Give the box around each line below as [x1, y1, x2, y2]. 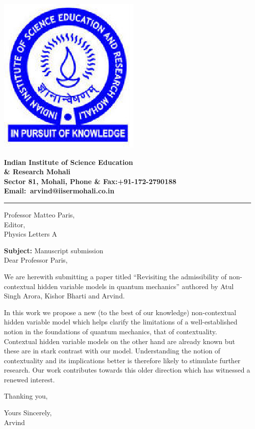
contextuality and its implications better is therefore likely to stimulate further [4, 355, 241, 365]
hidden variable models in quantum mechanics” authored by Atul [37, 281, 234, 291]
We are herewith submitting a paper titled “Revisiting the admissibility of [4, 271, 227, 281]
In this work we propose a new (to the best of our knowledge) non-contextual [4, 307, 236, 317]
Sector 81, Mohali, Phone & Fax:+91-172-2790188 [4, 176, 177, 186]
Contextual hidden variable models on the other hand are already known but [4, 336, 235, 346]
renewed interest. [4, 374, 55, 384]
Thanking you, [4, 391, 48, 401]
